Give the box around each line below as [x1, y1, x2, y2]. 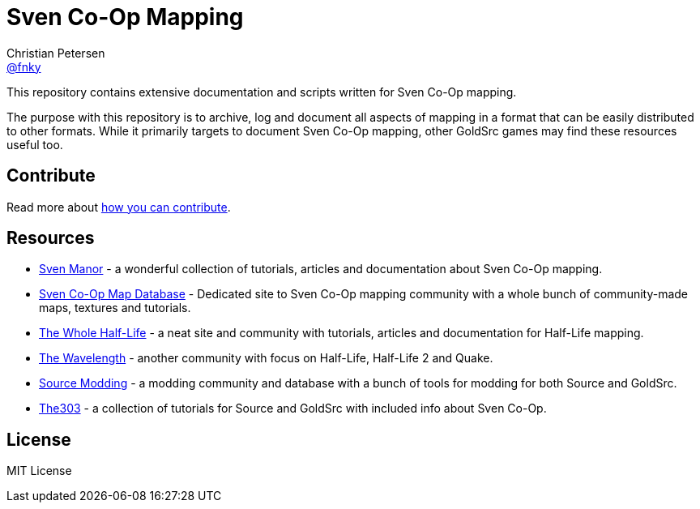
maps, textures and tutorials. [39, 301, 191, 315]
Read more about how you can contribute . [6, 199, 231, 214]
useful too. [6, 137, 63, 152]
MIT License [6, 464, 72, 478]
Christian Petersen [6, 45, 105, 60]
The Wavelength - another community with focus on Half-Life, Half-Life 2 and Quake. [39, 351, 493, 366]
